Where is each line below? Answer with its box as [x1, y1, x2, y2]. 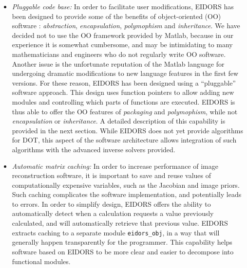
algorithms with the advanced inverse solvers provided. [12, 144, 175, 154]
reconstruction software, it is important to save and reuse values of [12, 170, 211, 180]
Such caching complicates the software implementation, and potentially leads [12, 189, 242, 199]
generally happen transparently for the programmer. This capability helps [12, 237, 232, 247]
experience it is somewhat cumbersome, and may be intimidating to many [12, 39, 233, 50]
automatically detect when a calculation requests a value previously [12, 208, 214, 218]
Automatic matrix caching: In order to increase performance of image [12, 161, 218, 171]
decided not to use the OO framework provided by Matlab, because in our [12, 30, 233, 40]
